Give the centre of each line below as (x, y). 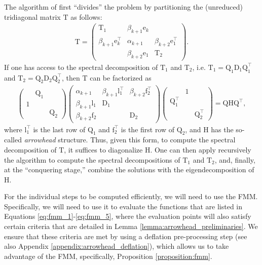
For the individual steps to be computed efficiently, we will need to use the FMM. (131, 196)
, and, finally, (235, 159)
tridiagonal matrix (32, 16)
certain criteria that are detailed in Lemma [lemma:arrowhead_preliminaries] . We (131, 226)
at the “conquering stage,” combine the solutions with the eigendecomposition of (129, 169)
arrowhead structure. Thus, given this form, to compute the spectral (130, 140)
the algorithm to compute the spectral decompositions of (92, 159)
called (13, 140)
